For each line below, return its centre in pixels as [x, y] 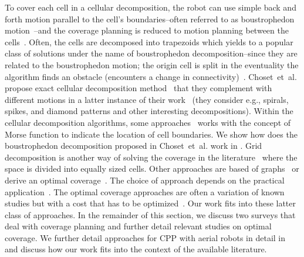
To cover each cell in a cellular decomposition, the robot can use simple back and [151, 7]
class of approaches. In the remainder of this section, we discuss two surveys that [150, 214]
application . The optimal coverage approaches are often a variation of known [145, 191]
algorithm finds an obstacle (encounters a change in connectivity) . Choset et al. [151, 76]
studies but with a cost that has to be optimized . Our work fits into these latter [151, 203]
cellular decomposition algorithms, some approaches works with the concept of [148, 122]
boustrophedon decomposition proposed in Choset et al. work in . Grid [134, 146]
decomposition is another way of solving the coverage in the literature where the [151, 157]
